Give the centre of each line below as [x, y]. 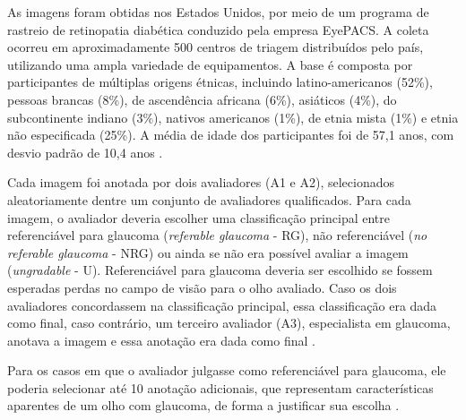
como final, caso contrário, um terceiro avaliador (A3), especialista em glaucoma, [229, 323]
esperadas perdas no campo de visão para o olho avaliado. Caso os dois [202, 287]
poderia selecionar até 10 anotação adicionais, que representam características [220, 387]
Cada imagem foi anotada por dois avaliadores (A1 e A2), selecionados [201, 182]
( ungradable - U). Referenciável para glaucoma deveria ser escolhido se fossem [220, 270]
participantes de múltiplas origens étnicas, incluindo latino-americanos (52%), [220, 82]
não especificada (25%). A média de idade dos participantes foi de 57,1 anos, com [231, 135]
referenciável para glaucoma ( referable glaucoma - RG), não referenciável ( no [217, 235]
